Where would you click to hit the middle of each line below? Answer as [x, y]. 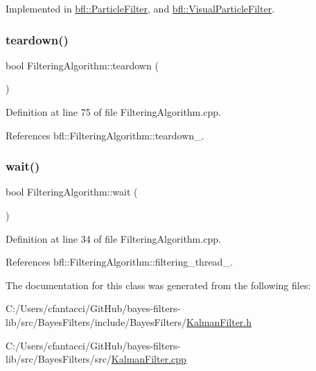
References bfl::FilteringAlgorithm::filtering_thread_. [119, 262]
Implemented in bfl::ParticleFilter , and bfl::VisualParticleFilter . [140, 8]
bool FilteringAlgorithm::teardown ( [82, 65]
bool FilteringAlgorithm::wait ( [72, 192]
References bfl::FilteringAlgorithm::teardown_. [105, 135]
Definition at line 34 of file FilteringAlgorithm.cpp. [113, 238]
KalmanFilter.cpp [149, 359]
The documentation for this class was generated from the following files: [158, 285]
